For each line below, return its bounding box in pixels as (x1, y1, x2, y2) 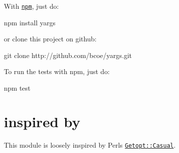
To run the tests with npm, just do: (4, 66, 110, 76)
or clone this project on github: (4, 34, 97, 44)
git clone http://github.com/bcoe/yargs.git (4, 50, 132, 60)
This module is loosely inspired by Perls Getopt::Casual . (4, 139, 176, 150)
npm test (4, 83, 31, 93)
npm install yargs (4, 17, 55, 27)
